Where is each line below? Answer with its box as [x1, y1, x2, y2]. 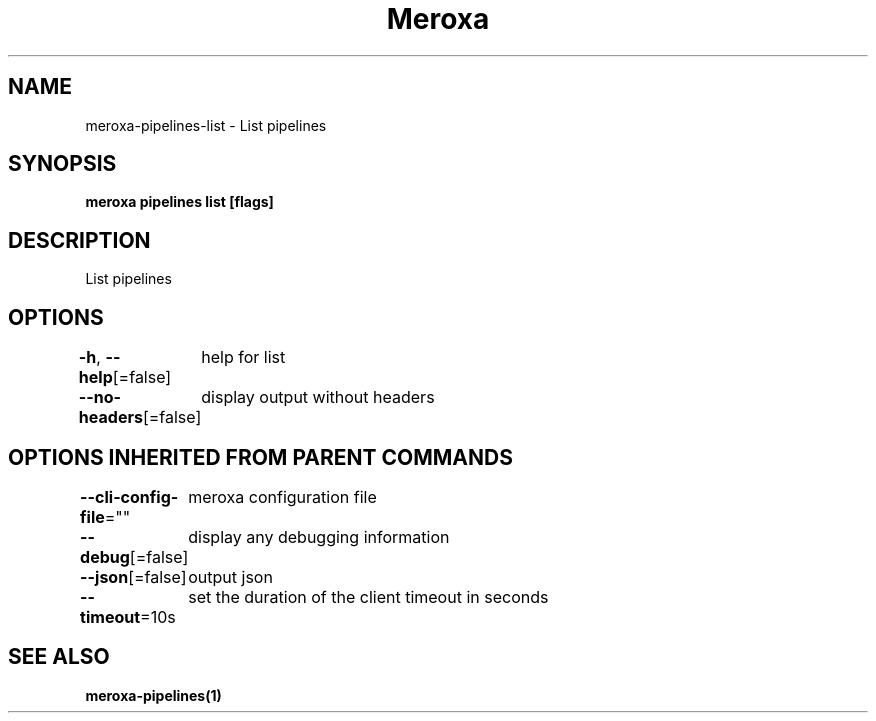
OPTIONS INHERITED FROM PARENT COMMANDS [8, 444, 513, 470]
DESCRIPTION [8, 227, 151, 253]
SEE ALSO [8, 644, 110, 670]
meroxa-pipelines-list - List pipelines [85, 116, 327, 134]
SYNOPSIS [8, 151, 117, 177]
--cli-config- [80, 486, 179, 507]
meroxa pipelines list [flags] [85, 193, 274, 211]
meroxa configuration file [188, 486, 377, 507]
